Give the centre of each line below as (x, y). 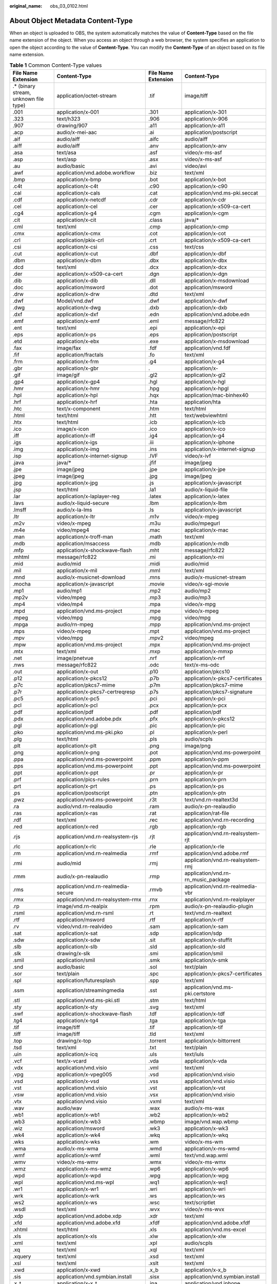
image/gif (68, 375)
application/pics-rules (83, 779)
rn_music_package (207, 879)
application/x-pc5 (78, 698)
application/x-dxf (77, 314)
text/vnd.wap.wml (206, 1155)
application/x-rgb (205, 826)
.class (155, 220)
